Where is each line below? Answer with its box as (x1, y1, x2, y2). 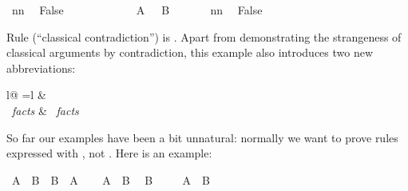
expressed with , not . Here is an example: (6, 145, 212, 161)
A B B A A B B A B (11, 171, 210, 188)
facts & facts (12, 101, 79, 118)
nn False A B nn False (11, 2, 263, 18)
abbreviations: (6, 59, 76, 76)
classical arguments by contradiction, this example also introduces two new (6, 44, 374, 61)
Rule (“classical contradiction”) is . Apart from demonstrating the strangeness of (6, 28, 402, 45)
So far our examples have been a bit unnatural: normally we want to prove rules (6, 129, 398, 145)
